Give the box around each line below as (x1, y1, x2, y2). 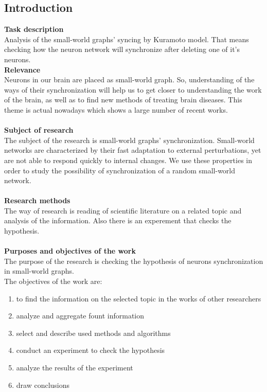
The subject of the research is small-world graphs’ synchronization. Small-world (4, 134, 255, 145)
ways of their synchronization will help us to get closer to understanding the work (4, 84, 262, 95)
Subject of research (4, 124, 74, 135)
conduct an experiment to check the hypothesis (16, 345, 165, 355)
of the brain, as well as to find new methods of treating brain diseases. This (4, 94, 242, 105)
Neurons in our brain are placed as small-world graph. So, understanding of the (4, 74, 255, 85)
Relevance (4, 64, 41, 75)
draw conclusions (16, 379, 70, 390)
